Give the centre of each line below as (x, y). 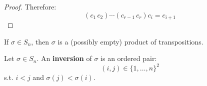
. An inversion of (64, 58)
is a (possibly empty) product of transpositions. (130, 41)
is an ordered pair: (129, 58)
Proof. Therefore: (30, 6)
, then (40, 41)
